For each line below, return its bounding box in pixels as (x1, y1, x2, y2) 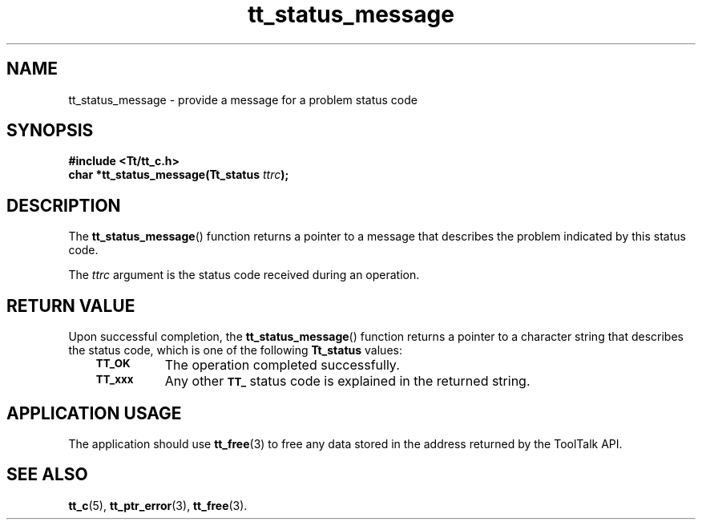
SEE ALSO (6, 464, 88, 485)
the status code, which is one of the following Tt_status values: (68, 343, 402, 358)
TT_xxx (95, 373, 134, 386)
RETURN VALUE (6, 295, 135, 316)
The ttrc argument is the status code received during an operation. (68, 268, 420, 282)
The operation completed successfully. (164, 357, 400, 374)
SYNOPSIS (6, 120, 94, 141)
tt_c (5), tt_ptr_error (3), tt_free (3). (68, 498, 248, 512)
